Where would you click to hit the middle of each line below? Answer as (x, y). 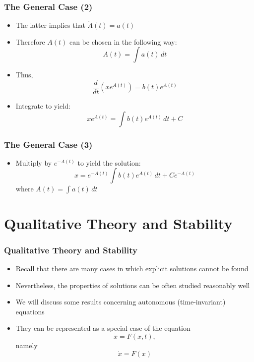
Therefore (30, 41)
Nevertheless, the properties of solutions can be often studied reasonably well (133, 285)
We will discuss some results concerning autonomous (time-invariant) (121, 302)
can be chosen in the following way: (123, 41)
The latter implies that (50, 25)
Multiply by (34, 162)
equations (30, 311)
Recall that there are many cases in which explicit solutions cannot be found (132, 269)
